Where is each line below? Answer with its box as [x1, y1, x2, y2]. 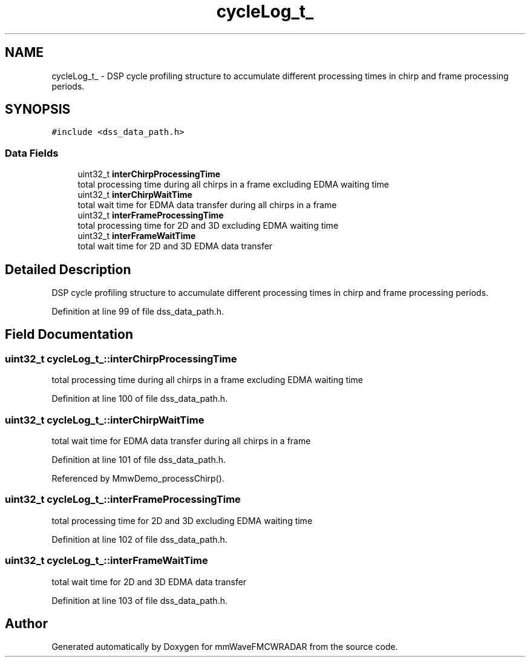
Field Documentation [5, 327, 133, 342]
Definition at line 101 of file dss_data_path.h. [51, 454, 226, 465]
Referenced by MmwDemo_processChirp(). [51, 473, 224, 483]
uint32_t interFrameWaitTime [77, 231, 196, 241]
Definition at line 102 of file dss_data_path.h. [51, 534, 227, 545]
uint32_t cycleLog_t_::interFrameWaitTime [5, 554, 208, 567]
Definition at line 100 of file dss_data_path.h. [51, 393, 228, 404]
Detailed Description [5, 261, 131, 277]
